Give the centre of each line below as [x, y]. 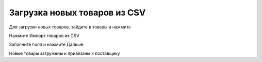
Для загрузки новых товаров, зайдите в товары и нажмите [70, 27]
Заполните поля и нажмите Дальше [46, 44]
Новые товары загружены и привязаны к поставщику [65, 53]
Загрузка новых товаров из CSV [77, 12]
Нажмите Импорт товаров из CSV [44, 36]
